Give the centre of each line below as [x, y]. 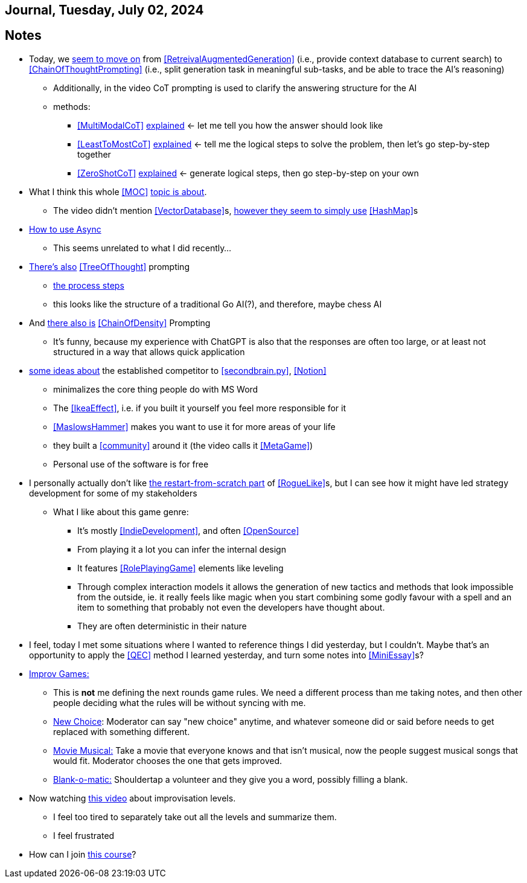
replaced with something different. [122, 731]
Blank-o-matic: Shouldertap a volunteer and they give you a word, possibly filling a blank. [231, 779]
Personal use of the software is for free [131, 464]
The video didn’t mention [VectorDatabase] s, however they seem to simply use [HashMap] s [236, 210]
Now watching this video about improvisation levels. [133, 798]
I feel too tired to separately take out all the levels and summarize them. [195, 817]
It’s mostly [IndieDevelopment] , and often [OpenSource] [188, 530]
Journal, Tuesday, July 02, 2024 [104, 10]
